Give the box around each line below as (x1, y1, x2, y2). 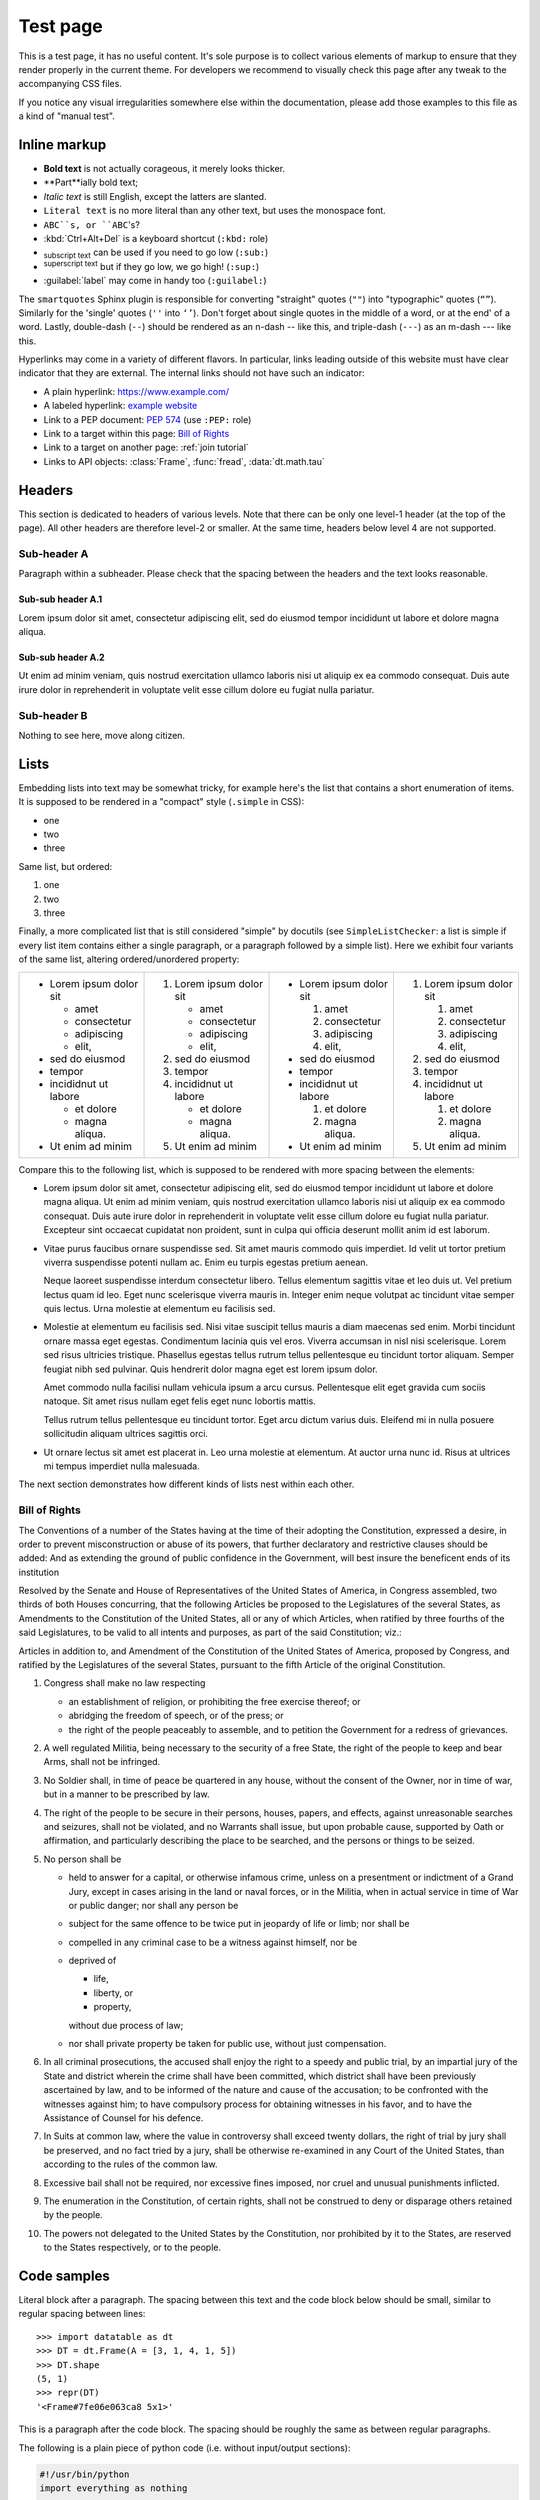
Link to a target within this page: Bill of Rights (43, 428, 230, 440)
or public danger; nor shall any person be (68, 1899, 239, 1911)
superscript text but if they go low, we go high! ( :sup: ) (43, 259, 260, 272)
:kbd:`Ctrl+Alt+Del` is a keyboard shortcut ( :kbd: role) (43, 232, 269, 244)
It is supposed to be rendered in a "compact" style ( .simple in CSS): (18, 796, 305, 808)
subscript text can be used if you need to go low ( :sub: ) (43, 246, 269, 261)
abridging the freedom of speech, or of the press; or (68, 1710, 284, 1722)
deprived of (68, 1955, 117, 1967)
